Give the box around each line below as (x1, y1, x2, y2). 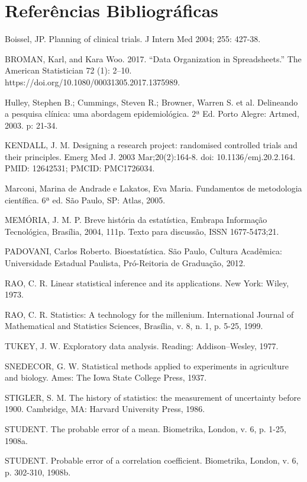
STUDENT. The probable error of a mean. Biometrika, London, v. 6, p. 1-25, (5, 422, 286, 435)
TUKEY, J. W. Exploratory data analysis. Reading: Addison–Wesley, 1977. (5, 340, 279, 352)
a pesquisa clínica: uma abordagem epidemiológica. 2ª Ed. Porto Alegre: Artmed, (5, 107, 299, 120)
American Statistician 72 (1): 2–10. (5, 64, 132, 76)
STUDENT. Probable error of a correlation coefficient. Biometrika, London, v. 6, (5, 454, 299, 467)
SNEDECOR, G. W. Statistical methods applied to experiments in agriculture (5, 359, 289, 372)
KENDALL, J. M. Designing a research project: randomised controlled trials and (5, 139, 298, 151)
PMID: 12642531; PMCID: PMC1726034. (5, 162, 155, 174)
